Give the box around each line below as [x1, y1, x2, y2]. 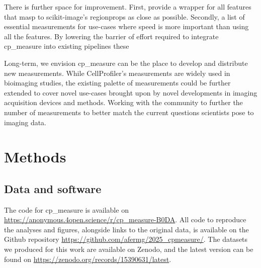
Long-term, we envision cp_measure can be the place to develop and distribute [4, 57, 248, 68]
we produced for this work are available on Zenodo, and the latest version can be [4, 244, 253, 254]
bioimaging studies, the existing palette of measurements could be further [4, 77, 231, 88]
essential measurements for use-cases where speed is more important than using [4, 21, 249, 32]
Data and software [4, 181, 102, 196]
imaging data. [4, 117, 47, 127]
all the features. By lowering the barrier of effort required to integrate [4, 31, 219, 41]
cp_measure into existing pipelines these [4, 41, 129, 51]
